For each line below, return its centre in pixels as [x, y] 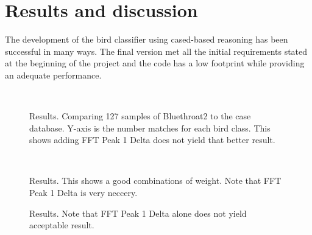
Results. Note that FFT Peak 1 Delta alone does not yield [138, 213]
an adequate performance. [53, 75]
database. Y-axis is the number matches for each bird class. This [150, 128]
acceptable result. [62, 225]
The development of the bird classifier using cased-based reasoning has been [147, 39]
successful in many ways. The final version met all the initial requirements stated [156, 51]
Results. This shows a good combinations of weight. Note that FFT [155, 181]
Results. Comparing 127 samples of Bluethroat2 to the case [140, 116]
